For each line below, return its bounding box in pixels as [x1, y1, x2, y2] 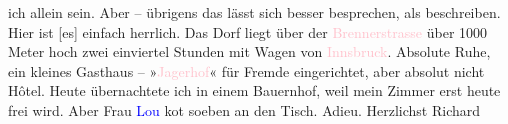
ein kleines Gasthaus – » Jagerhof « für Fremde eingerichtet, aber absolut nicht [8, 60, 485, 81]
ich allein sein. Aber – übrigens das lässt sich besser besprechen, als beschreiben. [8, 2, 501, 22]
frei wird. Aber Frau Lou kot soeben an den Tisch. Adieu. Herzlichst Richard [8, 99, 481, 120]
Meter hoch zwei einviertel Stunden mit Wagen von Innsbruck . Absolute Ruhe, [8, 41, 491, 62]
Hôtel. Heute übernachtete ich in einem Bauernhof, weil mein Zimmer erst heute [8, 80, 501, 101]
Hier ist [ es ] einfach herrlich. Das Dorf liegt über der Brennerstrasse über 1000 [8, 21, 488, 42]
